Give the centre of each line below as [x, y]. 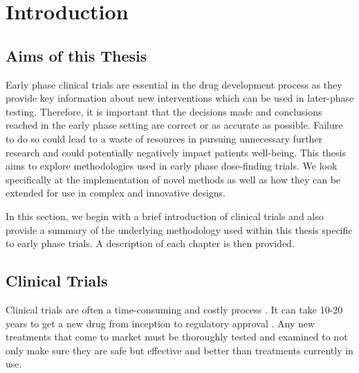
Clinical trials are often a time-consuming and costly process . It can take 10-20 [174, 309]
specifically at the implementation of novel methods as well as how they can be [173, 179]
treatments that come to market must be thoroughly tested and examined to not [177, 337]
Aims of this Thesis [76, 55]
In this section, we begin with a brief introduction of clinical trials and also [165, 216]
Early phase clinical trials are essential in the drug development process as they [174, 84]
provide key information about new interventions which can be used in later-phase [180, 98]
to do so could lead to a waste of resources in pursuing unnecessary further [164, 138]
